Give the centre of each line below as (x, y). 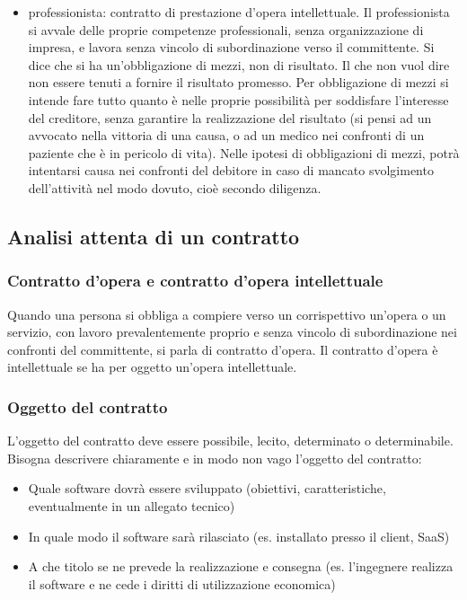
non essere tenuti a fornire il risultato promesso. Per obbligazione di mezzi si (238, 82)
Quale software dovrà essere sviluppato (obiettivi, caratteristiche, (207, 488)
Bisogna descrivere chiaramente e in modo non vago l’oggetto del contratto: (215, 458)
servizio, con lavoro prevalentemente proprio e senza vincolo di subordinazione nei (232, 332)
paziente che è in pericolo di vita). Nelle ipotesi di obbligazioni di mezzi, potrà (244, 152)
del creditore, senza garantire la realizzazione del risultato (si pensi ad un (230, 117)
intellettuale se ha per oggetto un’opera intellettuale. (152, 367)
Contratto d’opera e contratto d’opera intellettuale (195, 281)
